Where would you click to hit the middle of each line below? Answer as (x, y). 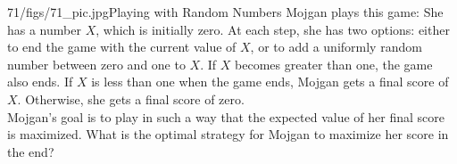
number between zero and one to (96, 64)
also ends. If (40, 82)
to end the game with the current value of (122, 47)
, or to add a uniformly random (336, 47)
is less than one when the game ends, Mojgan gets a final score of (270, 82)
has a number (44, 29)
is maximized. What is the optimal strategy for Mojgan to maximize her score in (228, 134)
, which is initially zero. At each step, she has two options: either (273, 29)
